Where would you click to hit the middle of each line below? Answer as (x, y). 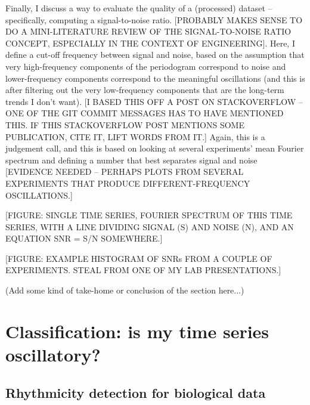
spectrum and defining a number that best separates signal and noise (131, 160)
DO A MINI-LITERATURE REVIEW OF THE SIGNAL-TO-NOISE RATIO (148, 31)
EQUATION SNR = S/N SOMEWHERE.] (84, 238)
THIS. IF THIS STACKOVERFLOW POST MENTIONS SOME (125, 124)
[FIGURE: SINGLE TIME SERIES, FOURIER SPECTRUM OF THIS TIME (149, 215)
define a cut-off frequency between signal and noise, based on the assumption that (155, 55)
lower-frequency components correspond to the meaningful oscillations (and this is (155, 78)
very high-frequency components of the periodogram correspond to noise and (146, 66)
